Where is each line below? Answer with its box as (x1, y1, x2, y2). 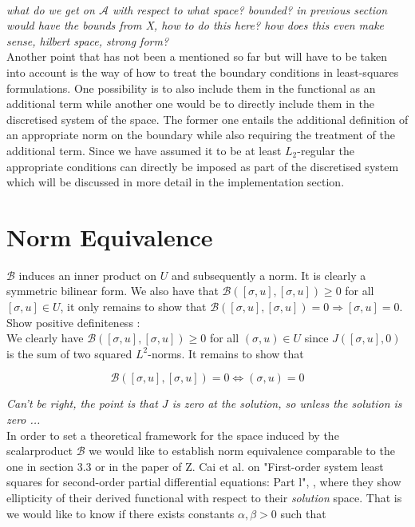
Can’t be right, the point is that (6, 395, 158, 412)
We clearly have (6, 329, 84, 346)
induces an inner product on (18, 266, 157, 283)
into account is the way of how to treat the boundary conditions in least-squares (6, 63, 399, 80)
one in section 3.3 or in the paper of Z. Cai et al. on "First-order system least (6, 457, 384, 474)
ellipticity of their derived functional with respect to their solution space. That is (6, 489, 402, 505)
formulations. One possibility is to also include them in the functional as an (6, 79, 376, 96)
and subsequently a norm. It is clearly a (171, 266, 366, 283)
